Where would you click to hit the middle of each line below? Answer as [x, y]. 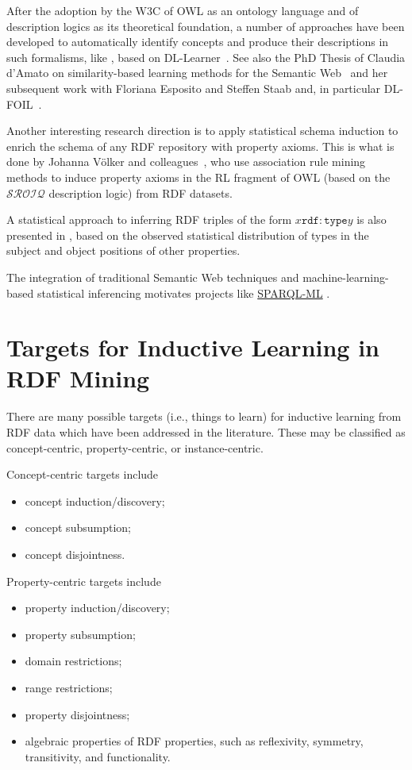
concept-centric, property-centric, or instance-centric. [135, 447]
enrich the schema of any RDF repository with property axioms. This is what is [200, 146]
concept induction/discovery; [95, 500]
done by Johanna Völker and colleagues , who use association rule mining [186, 162]
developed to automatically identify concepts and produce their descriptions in [198, 42]
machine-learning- [346, 277]
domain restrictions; [73, 661]
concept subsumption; [78, 527]
